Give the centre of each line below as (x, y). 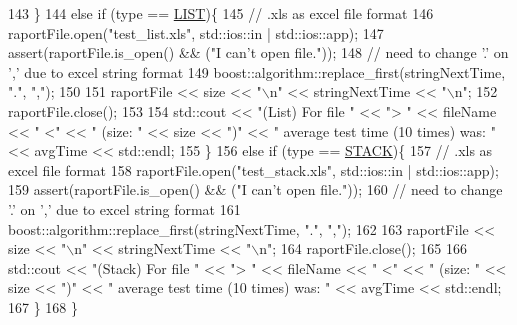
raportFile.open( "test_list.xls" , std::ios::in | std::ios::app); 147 (196, 32)
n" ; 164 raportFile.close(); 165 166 (363, 248)
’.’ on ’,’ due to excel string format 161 (124, 208)
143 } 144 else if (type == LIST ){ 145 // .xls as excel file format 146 (221, 13)
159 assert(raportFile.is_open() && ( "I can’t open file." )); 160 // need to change (255, 189)
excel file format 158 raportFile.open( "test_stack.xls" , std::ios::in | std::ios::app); (253, 169)
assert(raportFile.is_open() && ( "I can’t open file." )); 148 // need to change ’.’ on (258, 52)
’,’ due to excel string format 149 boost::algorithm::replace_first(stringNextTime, (257, 71)
